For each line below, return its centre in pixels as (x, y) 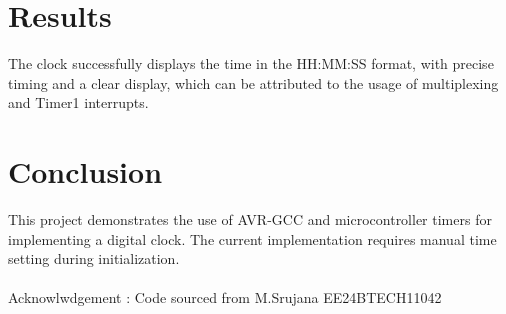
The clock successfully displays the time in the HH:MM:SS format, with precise (251, 63)
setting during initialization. (94, 258)
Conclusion (85, 171)
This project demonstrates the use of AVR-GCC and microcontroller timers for (250, 219)
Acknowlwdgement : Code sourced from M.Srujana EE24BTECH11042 (225, 297)
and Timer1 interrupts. (78, 102)
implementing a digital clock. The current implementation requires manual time (252, 238)
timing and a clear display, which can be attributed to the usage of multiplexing (253, 82)
